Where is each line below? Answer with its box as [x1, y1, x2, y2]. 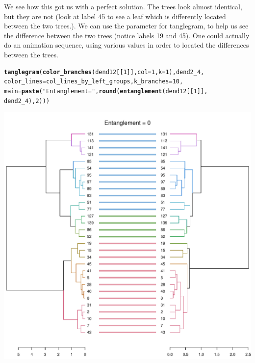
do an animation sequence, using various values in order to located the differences [4, 40, 249, 50]
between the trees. [4, 49, 58, 59]
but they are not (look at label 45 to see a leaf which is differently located [4, 11, 226, 21]
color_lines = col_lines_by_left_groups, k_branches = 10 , [4, 78, 183, 85]
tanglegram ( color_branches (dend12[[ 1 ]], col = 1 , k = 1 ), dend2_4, [4, 68, 204, 76]
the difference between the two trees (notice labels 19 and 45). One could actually [4, 30, 250, 40]
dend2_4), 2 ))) [4, 97, 50, 104]
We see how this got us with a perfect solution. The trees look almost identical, [4, 1, 242, 11]
